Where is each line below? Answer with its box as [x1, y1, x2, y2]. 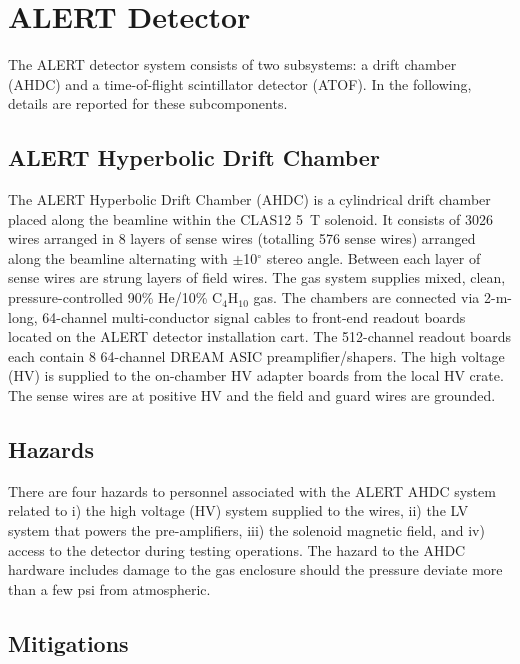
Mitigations [8, 627, 129, 658]
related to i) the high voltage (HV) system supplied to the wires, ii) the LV [8, 500, 469, 521]
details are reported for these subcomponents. [8, 93, 288, 114]
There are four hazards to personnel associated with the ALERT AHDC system [8, 480, 496, 501]
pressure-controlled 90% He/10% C [8, 287, 223, 308]
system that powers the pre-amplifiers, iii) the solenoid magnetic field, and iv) [8, 520, 485, 541]
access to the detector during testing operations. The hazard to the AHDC [8, 539, 466, 560]
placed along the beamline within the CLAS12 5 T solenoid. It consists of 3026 [8, 208, 494, 229]
